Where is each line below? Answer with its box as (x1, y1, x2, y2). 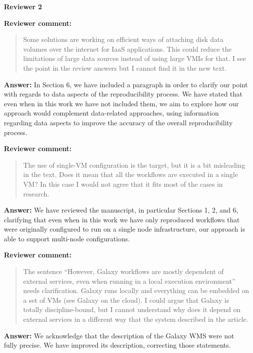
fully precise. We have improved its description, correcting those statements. (4, 340, 231, 350)
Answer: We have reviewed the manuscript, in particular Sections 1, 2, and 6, (4, 205, 238, 215)
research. (23, 188, 50, 198)
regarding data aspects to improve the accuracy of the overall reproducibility (4, 117, 233, 127)
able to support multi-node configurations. (4, 233, 130, 243)
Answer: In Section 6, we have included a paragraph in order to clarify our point (4, 79, 248, 89)
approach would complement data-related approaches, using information (4, 108, 219, 118)
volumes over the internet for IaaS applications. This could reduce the (23, 43, 232, 54)
